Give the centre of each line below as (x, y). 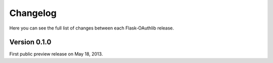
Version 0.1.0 (30, 42)
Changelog (33, 13)
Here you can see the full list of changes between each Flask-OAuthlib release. (92, 28)
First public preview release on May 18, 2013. (56, 54)
